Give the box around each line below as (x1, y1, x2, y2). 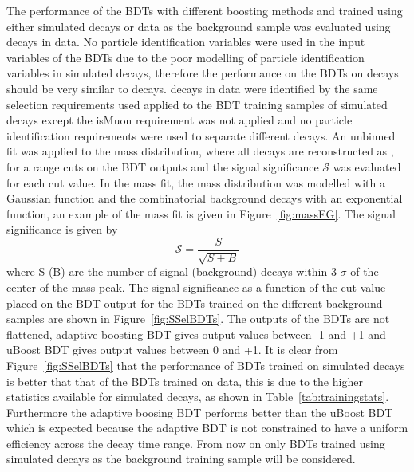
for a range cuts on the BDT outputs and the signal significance (6, 158, 319, 175)
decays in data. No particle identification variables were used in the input (6, 33, 365, 50)
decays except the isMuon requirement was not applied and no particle (6, 112, 353, 128)
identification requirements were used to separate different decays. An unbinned (6, 127, 396, 144)
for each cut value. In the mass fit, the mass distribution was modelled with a (6, 174, 385, 191)
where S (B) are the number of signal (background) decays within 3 (6, 263, 337, 280)
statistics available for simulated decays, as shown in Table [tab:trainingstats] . (6, 388, 389, 405)
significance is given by (6, 221, 118, 238)
